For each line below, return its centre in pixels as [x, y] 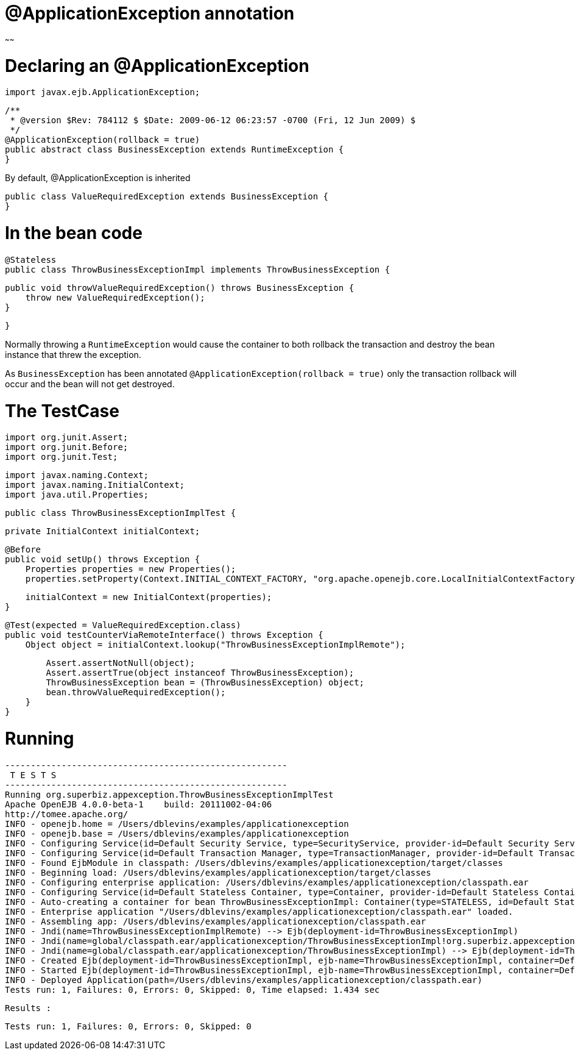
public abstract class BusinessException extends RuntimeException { [175, 150]
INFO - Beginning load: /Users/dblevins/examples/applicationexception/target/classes [218, 872]
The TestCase [62, 411]
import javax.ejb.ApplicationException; [103, 92]
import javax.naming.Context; [77, 475]
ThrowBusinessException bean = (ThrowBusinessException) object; [205, 683]
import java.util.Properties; [77, 495]
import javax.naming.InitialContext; [95, 485]
